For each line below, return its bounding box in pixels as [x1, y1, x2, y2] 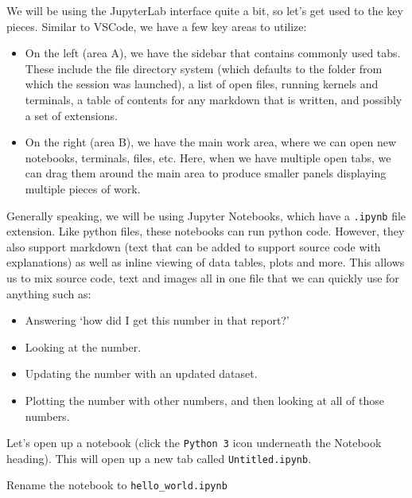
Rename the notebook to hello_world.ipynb [6, 477, 227, 493]
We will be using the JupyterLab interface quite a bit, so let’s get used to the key [6, 2, 403, 18]
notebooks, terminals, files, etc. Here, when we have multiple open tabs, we [25, 149, 391, 165]
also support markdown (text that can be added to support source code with [6, 238, 381, 255]
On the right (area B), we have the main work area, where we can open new [25, 134, 397, 150]
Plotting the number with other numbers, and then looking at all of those [25, 391, 385, 408]
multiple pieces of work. [25, 180, 141, 196]
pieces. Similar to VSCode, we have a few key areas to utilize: [6, 18, 307, 34]
